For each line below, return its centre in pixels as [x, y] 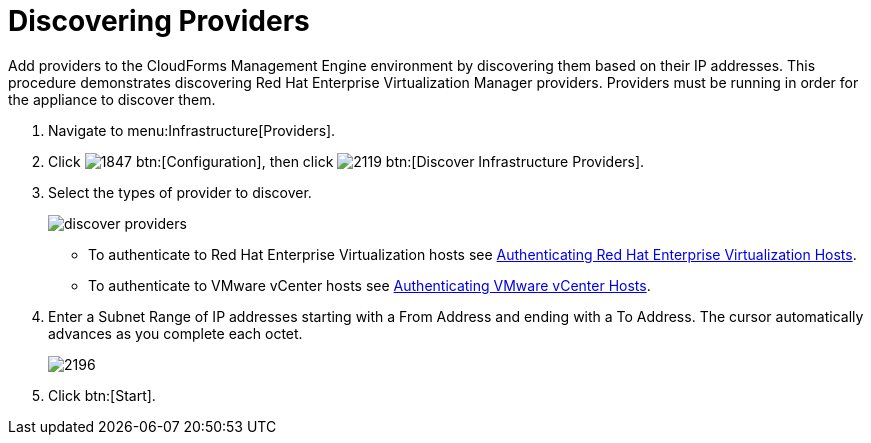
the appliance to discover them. [112, 99]
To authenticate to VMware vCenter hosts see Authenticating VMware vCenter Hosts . [369, 285]
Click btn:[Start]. [102, 395]
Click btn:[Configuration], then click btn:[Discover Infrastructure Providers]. [346, 161]
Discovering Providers [159, 21]
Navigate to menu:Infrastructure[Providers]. [192, 130]
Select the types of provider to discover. [180, 192]
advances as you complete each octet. [175, 333]
